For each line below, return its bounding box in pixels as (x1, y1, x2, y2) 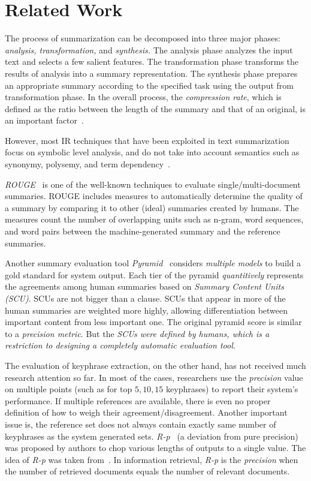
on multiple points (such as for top (5, 383, 132, 395)
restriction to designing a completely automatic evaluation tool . (5, 339, 235, 351)
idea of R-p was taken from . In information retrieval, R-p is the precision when (5, 453, 298, 465)
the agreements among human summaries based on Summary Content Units (5, 280, 284, 293)
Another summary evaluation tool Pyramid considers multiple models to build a (5, 257, 301, 269)
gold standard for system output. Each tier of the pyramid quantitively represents (5, 268, 304, 281)
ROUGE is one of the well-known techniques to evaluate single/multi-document (5, 178, 301, 190)
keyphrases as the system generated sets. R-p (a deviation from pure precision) (5, 429, 298, 442)
